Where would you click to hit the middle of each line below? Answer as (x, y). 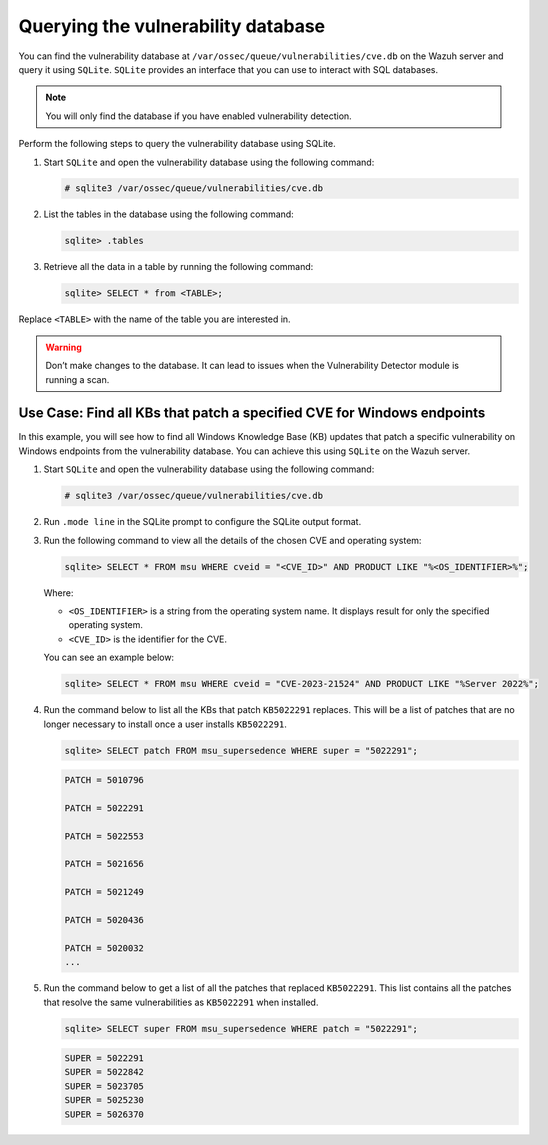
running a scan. (77, 379)
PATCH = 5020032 (104, 948)
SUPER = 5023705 (104, 1086)
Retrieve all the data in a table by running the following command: (178, 267)
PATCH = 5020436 (104, 919)
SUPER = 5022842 (104, 1072)
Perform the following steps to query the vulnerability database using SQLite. (177, 144)
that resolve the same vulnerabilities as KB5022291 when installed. (181, 1002)
